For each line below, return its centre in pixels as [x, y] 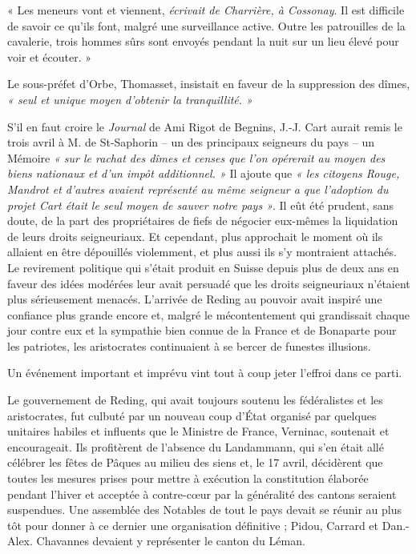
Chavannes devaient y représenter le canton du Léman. [171, 541]
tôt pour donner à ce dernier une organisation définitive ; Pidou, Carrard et [193, 525]
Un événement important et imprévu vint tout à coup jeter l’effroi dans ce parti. [205, 373]
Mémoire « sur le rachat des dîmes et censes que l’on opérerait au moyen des [196, 157]
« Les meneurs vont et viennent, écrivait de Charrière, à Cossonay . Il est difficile [206, 10]
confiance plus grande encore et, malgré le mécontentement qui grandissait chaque [209, 314]
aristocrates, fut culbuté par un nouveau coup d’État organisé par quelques [192, 415]
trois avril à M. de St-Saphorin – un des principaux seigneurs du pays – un [191, 142]
